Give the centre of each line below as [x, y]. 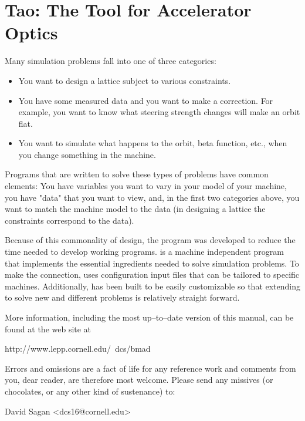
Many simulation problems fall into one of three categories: [111, 61]
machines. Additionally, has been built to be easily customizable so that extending [153, 286]
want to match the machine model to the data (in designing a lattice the [135, 209]
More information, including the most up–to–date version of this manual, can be [149, 317]
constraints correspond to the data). [70, 220]
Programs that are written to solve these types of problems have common [137, 174]
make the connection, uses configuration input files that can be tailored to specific [152, 275]
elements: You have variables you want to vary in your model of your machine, [146, 186]
